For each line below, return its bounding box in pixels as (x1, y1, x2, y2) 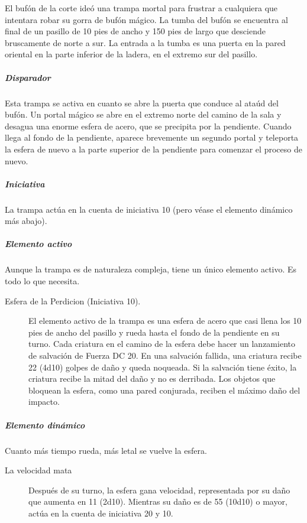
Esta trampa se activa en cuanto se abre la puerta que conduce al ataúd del (5, 96, 279, 109)
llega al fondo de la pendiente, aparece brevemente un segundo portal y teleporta (5, 131, 299, 144)
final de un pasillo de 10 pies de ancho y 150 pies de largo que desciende (5, 25, 266, 37)
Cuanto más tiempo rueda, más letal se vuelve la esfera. (5, 444, 207, 456)
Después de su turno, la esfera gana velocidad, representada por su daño (28, 483, 290, 496)
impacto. (28, 395, 60, 408)
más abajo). (5, 215, 47, 227)
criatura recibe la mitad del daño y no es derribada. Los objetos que (28, 372, 276, 385)
